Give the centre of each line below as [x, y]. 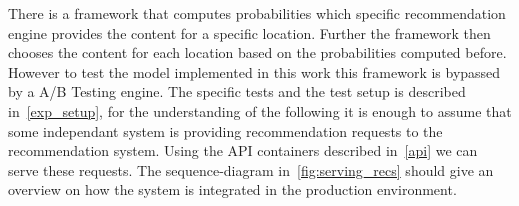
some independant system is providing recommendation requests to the [225, 130]
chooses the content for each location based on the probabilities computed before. [257, 52]
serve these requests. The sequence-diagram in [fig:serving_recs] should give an [251, 169]
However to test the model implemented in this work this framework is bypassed [254, 71]
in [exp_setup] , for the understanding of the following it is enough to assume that [260, 110]
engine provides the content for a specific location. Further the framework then [249, 32]
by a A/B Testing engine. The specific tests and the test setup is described [237, 91]
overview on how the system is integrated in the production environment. [232, 189]
